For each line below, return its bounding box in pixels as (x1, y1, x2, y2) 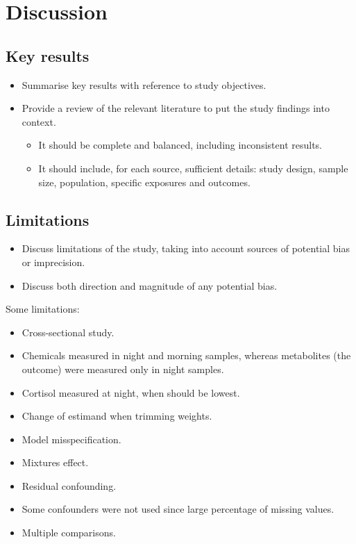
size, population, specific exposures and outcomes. (38, 174, 251, 189)
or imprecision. (22, 254, 85, 269)
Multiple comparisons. (22, 525, 116, 540)
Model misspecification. (22, 431, 121, 446)
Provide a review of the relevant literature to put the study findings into (22, 101, 330, 115)
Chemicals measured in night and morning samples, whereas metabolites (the (22, 348, 351, 363)
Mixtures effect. (22, 455, 89, 470)
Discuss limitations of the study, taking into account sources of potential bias (22, 241, 350, 256)
